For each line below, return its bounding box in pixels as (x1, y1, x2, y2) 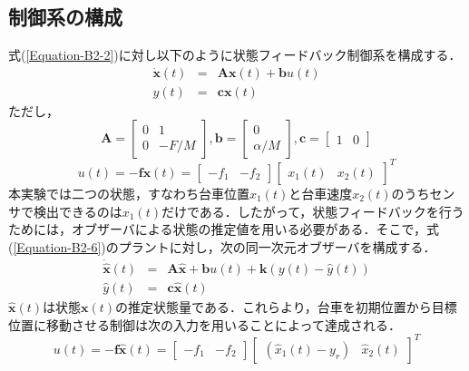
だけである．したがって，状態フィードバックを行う (161, 201, 464, 220)
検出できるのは (33, 201, 122, 220)
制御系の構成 (8, 3, 122, 31)
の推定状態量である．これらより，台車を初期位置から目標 (115, 298, 457, 317)
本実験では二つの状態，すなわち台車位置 (8, 183, 249, 202)
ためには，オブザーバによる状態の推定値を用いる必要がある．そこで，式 (8, 220, 439, 239)
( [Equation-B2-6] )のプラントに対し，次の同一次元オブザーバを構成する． (8, 237, 436, 256)
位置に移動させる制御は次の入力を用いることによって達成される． (8, 315, 401, 334)
